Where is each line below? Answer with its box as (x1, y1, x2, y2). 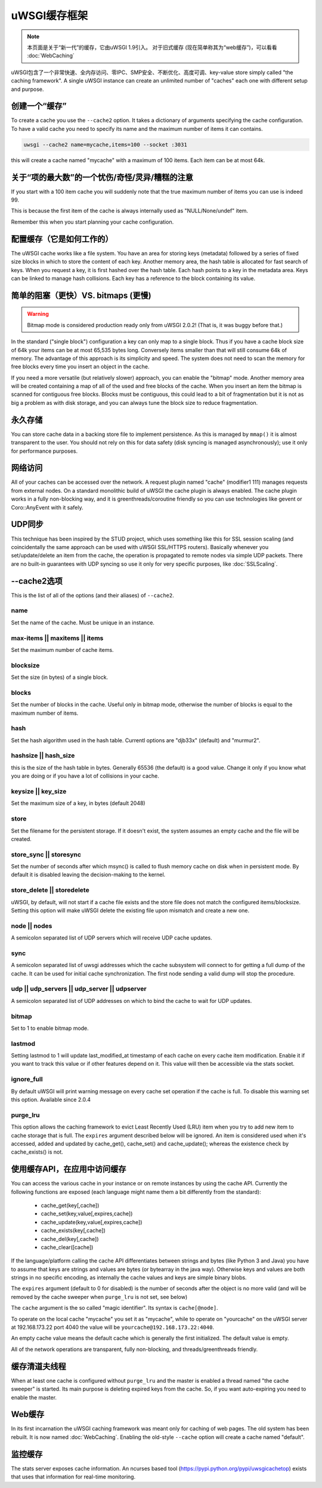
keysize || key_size (11, 787, 67, 795)
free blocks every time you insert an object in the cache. (11, 363, 150, 370)
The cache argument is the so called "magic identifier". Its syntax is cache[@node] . (11, 1304, 218, 1312)
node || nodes (11, 922, 52, 930)
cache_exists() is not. (11, 1148, 64, 1155)
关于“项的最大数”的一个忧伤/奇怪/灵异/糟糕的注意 (11, 172, 193, 182)
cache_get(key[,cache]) (41, 1202, 100, 1209)
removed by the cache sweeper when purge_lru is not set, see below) (11, 1293, 188, 1300)
